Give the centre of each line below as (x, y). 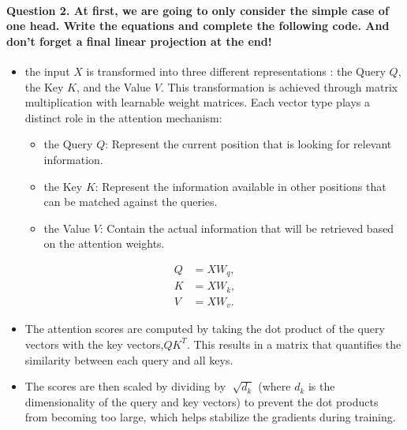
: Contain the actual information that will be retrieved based (247, 228)
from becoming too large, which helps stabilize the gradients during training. (210, 417)
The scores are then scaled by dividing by (125, 386)
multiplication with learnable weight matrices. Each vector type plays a (197, 102)
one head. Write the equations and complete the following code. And (198, 26)
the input (47, 71)
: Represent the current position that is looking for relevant (248, 144)
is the (321, 386)
